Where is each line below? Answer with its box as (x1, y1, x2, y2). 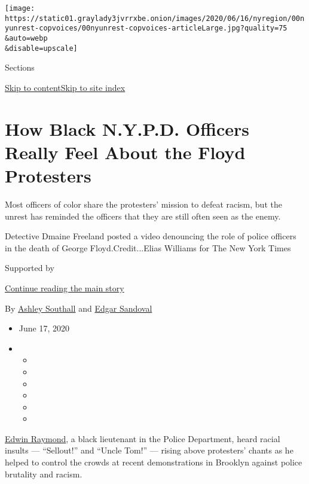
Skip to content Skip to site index (5, 81, 126, 93)
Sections (5, 61, 35, 74)
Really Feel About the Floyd (5, 139, 246, 164)
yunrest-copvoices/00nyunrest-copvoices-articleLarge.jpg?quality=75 (5, 24, 287, 33)
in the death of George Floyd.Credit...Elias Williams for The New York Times (5, 241, 291, 254)
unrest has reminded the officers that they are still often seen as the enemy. (5, 209, 281, 222)
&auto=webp (5, 34, 48, 42)
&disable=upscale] (5, 44, 78, 53)
